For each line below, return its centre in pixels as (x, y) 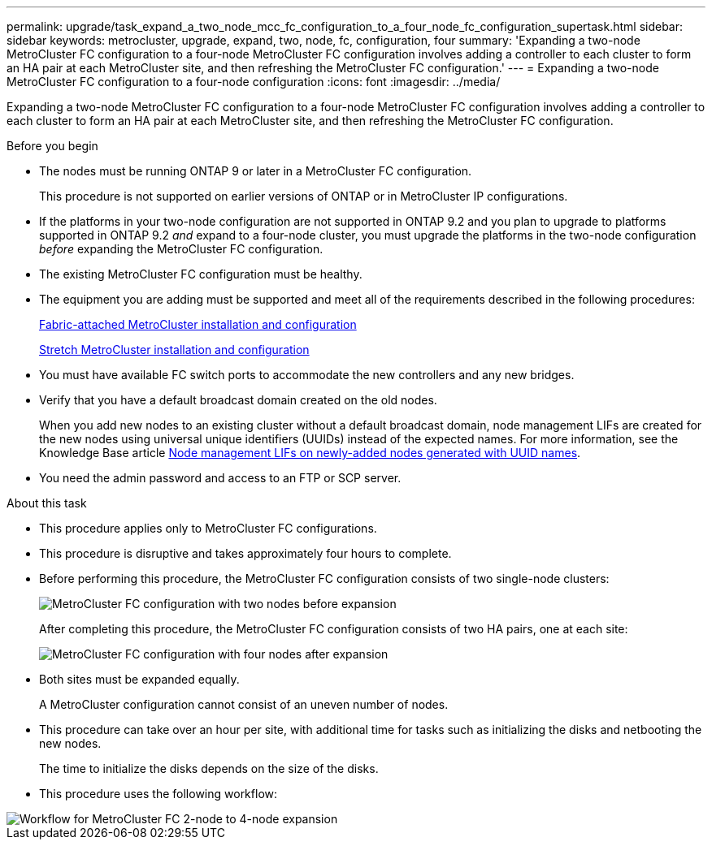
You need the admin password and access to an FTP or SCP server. (220, 478)
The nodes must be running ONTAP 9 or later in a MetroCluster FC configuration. (256, 171)
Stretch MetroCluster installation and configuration (174, 350)
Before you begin (52, 146)
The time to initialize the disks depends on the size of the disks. (209, 768)
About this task (47, 503)
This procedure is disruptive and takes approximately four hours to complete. (245, 553)
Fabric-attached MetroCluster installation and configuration (198, 324)
